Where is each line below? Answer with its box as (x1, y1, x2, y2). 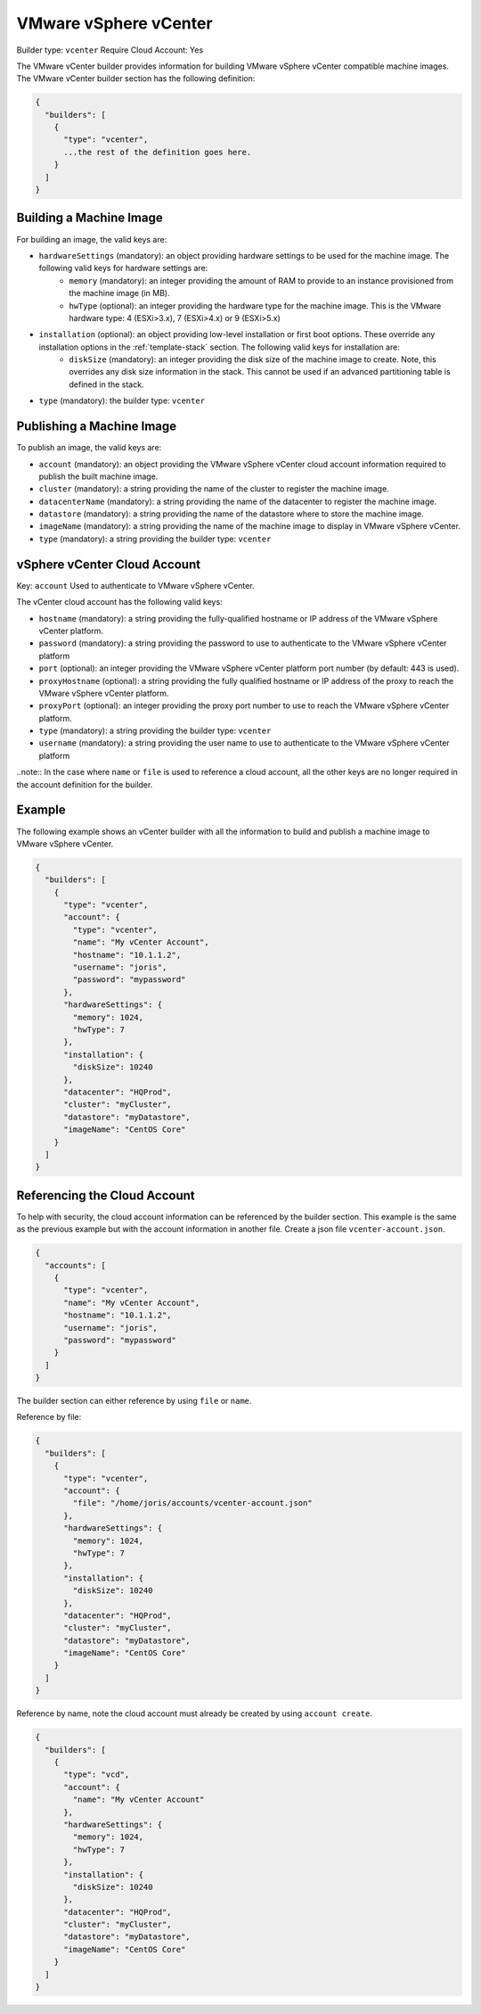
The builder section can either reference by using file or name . (16, 1396, 252, 1407)
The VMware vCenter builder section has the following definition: (16, 73, 256, 84)
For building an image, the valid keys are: (16, 234, 167, 244)
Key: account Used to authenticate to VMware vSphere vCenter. (16, 580, 255, 590)
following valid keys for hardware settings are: (38, 263, 208, 274)
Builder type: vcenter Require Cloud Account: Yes (16, 45, 204, 55)
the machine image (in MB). (69, 288, 170, 299)
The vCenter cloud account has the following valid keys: (16, 597, 223, 607)
